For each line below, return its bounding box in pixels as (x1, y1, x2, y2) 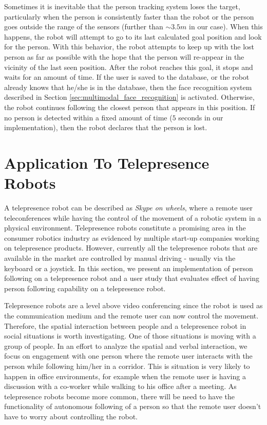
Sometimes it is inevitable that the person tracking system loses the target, (4, 1, 240, 11)
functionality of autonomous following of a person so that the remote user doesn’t (4, 401, 261, 412)
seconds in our (178, 112, 223, 122)
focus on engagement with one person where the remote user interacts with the (4, 350, 253, 361)
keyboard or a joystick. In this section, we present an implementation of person (4, 262, 253, 273)
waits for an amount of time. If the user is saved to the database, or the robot (4, 72, 250, 82)
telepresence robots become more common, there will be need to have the (4, 391, 235, 401)
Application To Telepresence (4, 152, 209, 173)
